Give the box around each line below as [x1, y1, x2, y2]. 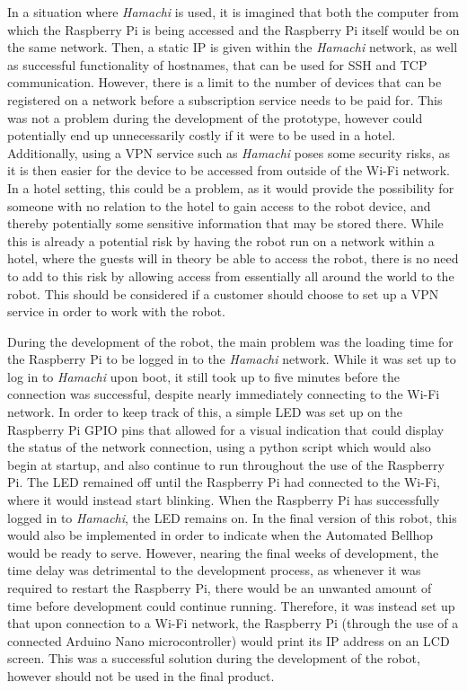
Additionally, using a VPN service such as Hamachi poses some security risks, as [7, 143, 451, 162]
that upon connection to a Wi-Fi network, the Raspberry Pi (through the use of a [7, 614, 459, 633]
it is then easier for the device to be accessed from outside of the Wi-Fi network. [7, 161, 451, 180]
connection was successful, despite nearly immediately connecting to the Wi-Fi [7, 385, 440, 403]
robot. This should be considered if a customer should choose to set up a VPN [7, 284, 439, 303]
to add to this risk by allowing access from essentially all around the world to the [7, 266, 454, 285]
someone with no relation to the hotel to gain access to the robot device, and [7, 196, 431, 215]
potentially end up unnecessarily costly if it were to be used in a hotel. [7, 126, 396, 145]
